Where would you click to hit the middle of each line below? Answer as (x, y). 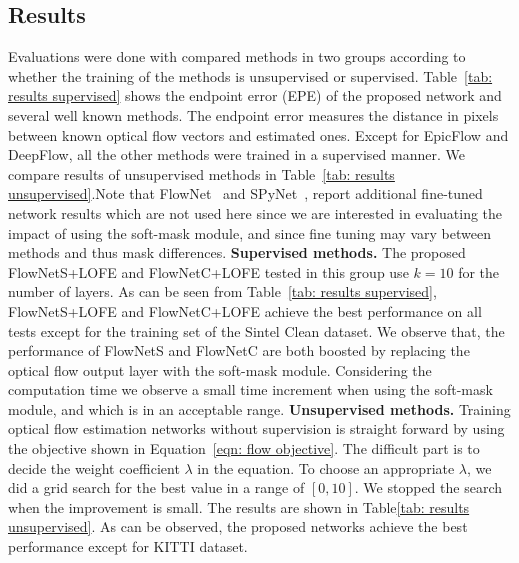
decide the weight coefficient (94, 467)
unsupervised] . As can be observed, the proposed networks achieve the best (238, 526)
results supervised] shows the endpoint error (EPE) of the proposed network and (255, 95)
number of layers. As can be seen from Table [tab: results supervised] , (222, 291)
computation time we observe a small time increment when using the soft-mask (250, 389)
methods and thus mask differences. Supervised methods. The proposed (237, 252)
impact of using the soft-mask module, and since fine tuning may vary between (249, 232)
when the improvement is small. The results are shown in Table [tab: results (239, 506)
